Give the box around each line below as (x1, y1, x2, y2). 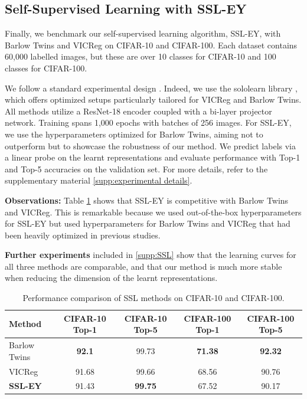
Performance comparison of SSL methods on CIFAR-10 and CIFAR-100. (22, 292, 285, 304)
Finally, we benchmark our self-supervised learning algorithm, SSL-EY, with (5, 27, 281, 40)
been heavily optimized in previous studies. (5, 228, 161, 241)
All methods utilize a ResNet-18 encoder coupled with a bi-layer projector (5, 104, 272, 117)
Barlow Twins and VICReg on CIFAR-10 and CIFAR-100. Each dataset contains (5, 38, 298, 51)
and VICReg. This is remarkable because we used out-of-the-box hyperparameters (5, 205, 302, 218)
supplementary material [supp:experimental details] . (5, 174, 192, 187)
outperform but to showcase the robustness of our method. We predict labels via (5, 139, 296, 152)
